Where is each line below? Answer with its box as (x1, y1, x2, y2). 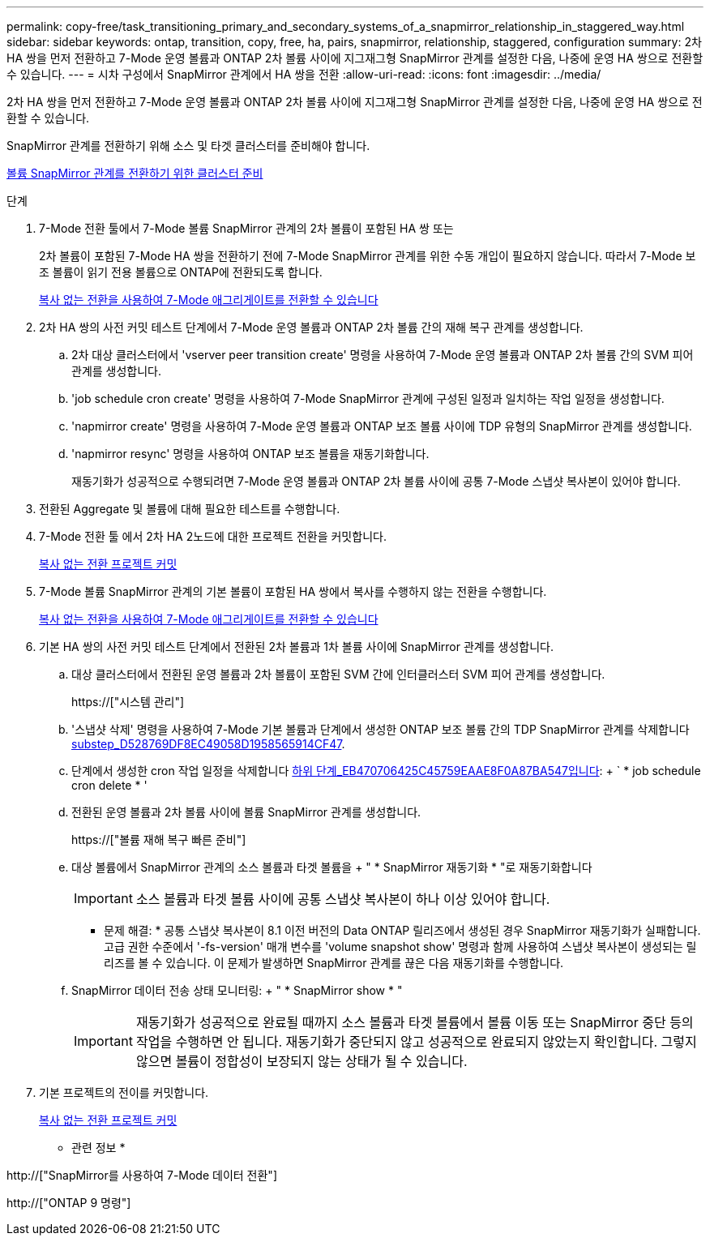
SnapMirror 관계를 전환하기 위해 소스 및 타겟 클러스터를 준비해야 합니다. (6, 139, 370, 152)
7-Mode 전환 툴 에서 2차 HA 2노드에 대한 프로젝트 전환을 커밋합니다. (39, 529, 387, 543)
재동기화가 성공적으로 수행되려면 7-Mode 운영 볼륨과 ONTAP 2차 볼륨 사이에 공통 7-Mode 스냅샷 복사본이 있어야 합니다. (71, 474, 681, 488)
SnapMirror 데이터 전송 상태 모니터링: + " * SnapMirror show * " (71, 983, 403, 997)
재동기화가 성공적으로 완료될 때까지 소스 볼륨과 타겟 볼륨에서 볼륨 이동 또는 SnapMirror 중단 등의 (135, 1014, 694, 1030)
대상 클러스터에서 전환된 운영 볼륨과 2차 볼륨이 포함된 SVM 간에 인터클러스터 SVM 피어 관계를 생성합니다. (71, 667, 605, 681)
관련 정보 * (71, 1141, 126, 1154)
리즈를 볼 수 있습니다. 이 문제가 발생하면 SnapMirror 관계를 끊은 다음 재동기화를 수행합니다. (104, 956, 564, 970)
